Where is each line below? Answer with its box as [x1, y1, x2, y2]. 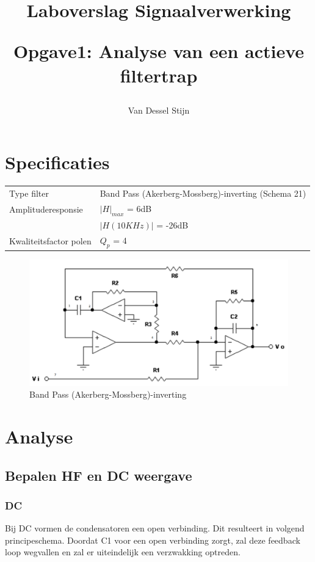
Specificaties [5, 150, 110, 175]
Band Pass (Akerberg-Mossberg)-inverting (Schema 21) [100, 187, 306, 200]
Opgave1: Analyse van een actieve [13, 38, 305, 64]
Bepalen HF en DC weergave [5, 465, 192, 484]
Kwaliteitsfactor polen [9, 235, 92, 247]
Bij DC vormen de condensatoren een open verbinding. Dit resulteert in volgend [5, 522, 305, 535]
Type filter [9, 187, 49, 200]
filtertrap [120, 62, 198, 87]
